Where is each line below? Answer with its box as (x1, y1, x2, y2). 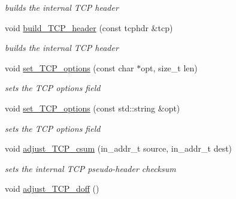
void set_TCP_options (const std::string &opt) (5, 101, 180, 114)
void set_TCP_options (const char (5, 61, 134, 74)
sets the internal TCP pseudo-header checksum (5, 162, 176, 174)
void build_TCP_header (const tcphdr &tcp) (5, 21, 173, 34)
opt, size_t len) (141, 61, 198, 74)
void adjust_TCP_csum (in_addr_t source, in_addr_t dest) (5, 142, 232, 155)
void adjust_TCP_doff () (5, 182, 99, 195)
